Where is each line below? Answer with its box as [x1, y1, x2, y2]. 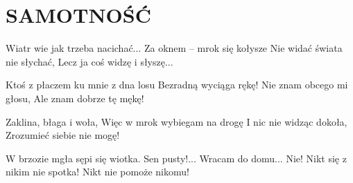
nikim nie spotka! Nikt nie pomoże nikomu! [6, 164, 189, 179]
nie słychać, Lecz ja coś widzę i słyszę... [6, 54, 173, 68]
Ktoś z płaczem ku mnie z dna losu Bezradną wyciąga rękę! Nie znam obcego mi [6, 77, 348, 92]
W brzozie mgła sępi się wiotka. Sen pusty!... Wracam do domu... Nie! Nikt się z [6, 151, 347, 165]
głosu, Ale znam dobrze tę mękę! [6, 90, 144, 105]
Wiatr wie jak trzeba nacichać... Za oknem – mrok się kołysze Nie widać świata [6, 41, 343, 55]
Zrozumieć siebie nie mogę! [6, 128, 120, 142]
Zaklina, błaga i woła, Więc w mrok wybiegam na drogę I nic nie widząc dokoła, [6, 114, 347, 128]
